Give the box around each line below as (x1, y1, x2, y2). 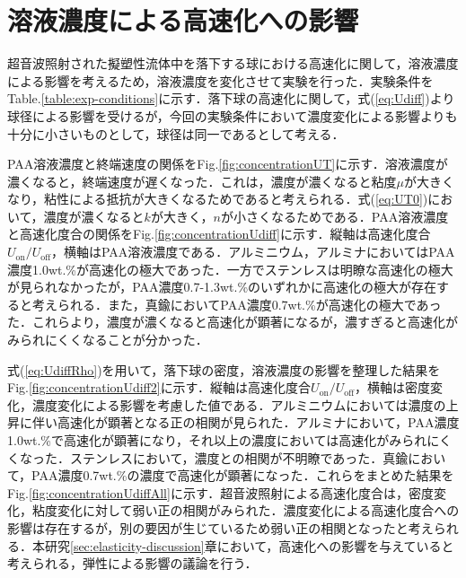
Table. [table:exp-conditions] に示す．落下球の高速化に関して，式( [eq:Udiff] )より (7, 89, 455, 108)
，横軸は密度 (355, 378, 431, 397)
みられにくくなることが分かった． (7, 330, 208, 349)
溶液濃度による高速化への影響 (7, 2, 359, 39)
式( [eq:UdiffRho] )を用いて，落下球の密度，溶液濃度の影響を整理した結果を (7, 360, 441, 379)
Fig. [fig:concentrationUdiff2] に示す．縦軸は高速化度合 (7, 378, 312, 397)
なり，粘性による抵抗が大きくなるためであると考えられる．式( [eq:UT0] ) (7, 189, 428, 208)
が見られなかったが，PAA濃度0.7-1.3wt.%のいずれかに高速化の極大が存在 (7, 277, 437, 296)
